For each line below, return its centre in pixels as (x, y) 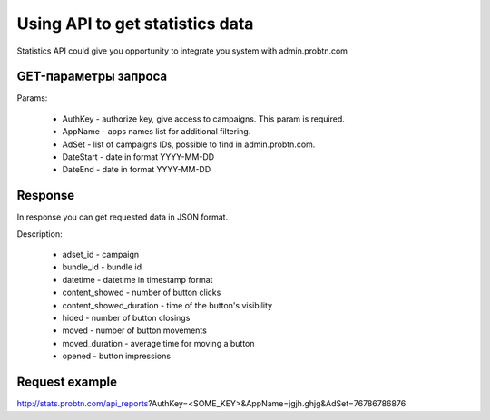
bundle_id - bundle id (102, 267)
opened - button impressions (117, 356)
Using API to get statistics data (135, 24)
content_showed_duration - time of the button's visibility (167, 305)
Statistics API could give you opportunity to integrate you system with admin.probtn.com (182, 51)
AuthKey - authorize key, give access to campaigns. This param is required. (203, 119)
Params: (32, 98)
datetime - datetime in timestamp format (137, 279)
